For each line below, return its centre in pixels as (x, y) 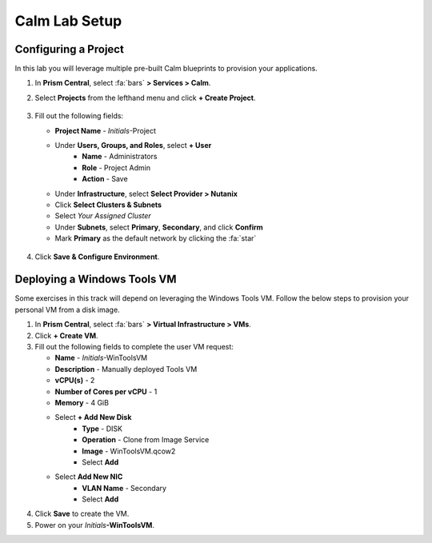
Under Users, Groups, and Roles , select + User (133, 146)
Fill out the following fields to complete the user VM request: (134, 347)
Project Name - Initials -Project (105, 130)
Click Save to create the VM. (82, 514)
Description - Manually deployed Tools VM (126, 369)
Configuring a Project (69, 49)
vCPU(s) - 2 (75, 381)
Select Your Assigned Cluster (103, 216)
